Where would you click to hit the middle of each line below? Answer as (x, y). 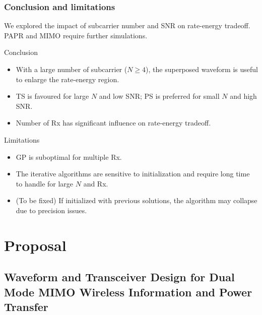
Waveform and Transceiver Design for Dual (119, 277)
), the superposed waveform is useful (202, 69)
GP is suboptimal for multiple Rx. (69, 156)
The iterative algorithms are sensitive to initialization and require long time (133, 174)
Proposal (35, 245)
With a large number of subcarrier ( (72, 69)
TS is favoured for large (52, 96)
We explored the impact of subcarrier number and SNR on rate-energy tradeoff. (127, 25)
